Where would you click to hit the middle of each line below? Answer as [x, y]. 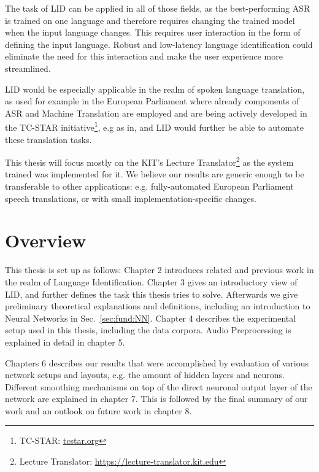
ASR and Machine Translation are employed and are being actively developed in [156, 113]
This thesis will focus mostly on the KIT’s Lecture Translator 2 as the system [149, 161]
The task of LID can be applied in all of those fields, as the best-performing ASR [158, 8]
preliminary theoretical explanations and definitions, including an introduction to [158, 306]
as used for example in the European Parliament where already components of [152, 101]
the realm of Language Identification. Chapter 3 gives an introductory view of [151, 281]
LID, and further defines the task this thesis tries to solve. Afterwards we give [152, 294]
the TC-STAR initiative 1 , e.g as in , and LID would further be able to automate [154, 126]
